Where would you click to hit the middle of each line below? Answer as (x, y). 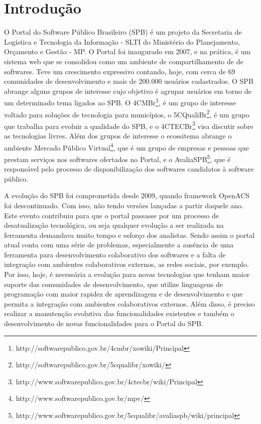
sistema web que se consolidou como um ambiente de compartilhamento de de (124, 61)
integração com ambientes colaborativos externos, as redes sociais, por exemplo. (126, 264)
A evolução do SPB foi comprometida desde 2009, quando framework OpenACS (127, 195)
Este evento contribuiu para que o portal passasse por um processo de (111, 215)
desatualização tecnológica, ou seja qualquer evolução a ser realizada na (114, 225)
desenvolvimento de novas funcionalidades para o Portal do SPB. (104, 323)
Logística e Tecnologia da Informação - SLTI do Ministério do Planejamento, (122, 41)
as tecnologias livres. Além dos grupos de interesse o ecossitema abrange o (118, 136)
